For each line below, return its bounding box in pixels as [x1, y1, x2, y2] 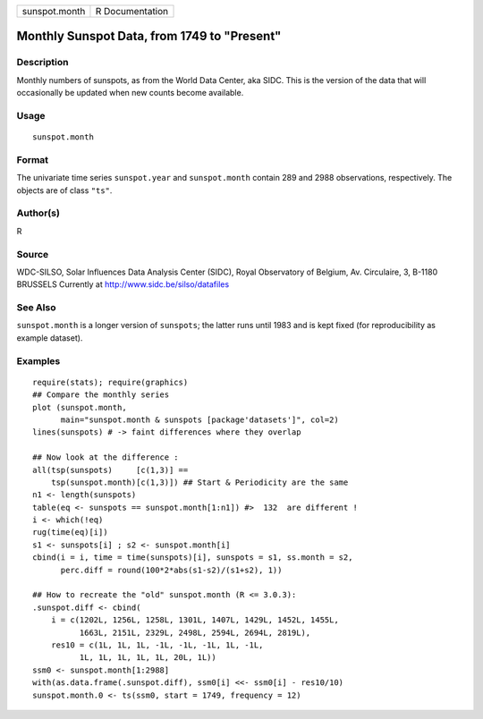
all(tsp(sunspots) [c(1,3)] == [32, 465, 189, 475]
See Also [16, 301, 56, 314]
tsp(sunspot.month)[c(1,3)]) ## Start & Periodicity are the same [50, 477, 349, 487]
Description [16, 56, 69, 69]
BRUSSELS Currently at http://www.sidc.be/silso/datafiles [16, 279, 230, 290]
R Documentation [95, 5, 169, 17]
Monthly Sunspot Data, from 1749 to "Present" [16, 29, 282, 44]
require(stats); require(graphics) [32, 376, 189, 387]
